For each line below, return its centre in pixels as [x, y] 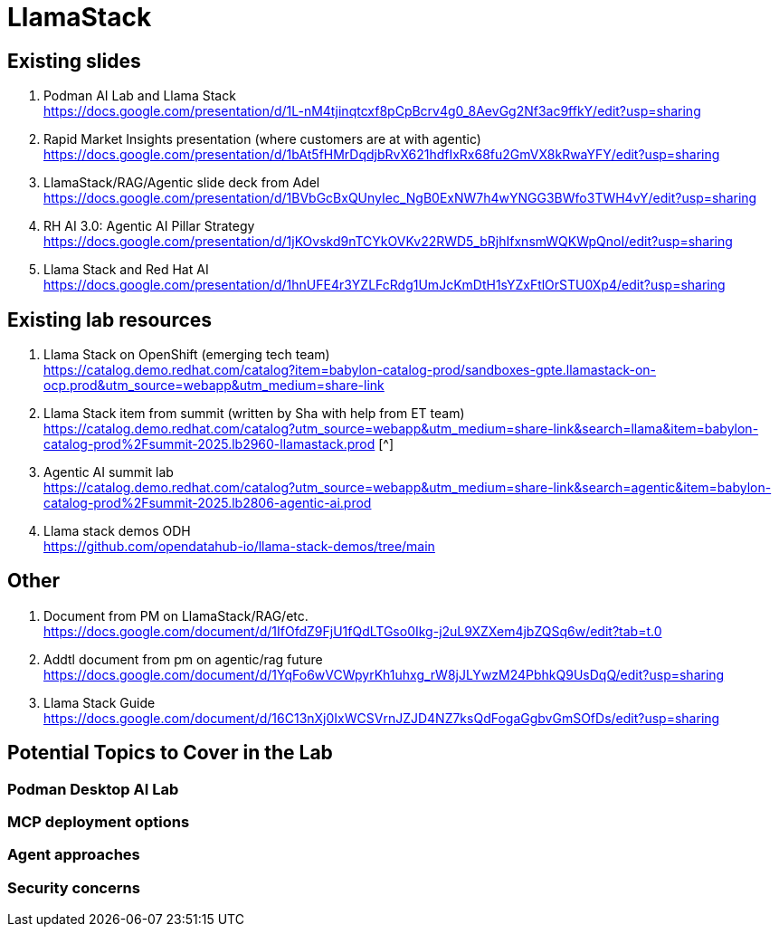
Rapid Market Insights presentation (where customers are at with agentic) [262, 139]
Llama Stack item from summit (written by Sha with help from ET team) [254, 414]
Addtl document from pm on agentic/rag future [183, 659]
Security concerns [74, 887]
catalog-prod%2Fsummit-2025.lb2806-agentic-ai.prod [208, 503]
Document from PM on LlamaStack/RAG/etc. [176, 615]
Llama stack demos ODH [117, 531]
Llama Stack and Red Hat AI [126, 270]
